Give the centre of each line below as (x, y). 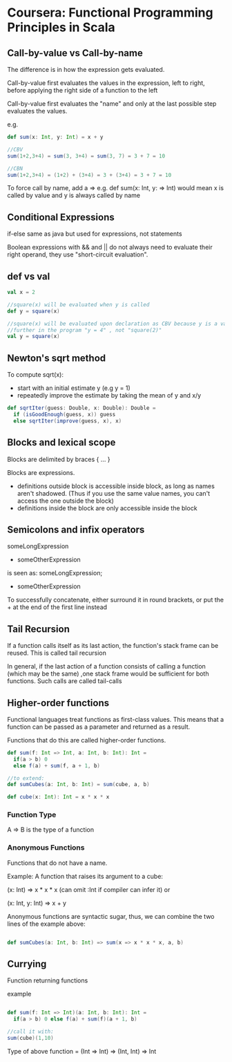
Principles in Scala (61, 27)
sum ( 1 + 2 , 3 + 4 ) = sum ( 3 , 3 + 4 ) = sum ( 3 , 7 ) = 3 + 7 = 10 (86, 156)
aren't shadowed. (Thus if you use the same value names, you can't (114, 493)
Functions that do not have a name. (57, 863)
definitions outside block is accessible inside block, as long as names (116, 486)
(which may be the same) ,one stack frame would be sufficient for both (108, 674)
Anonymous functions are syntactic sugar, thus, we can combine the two (111, 916)
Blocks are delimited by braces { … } (59, 459)
